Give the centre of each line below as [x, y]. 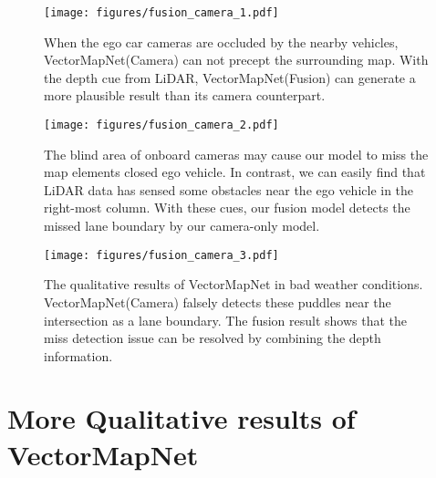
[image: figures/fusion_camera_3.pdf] [161, 255]
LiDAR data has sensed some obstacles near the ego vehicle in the [229, 189]
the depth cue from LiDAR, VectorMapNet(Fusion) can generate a [230, 77]
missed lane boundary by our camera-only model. [182, 226]
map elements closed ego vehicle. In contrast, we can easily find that [235, 172]
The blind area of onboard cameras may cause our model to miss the [236, 154]
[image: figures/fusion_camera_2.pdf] [161, 125]
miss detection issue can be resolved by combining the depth [213, 338]
